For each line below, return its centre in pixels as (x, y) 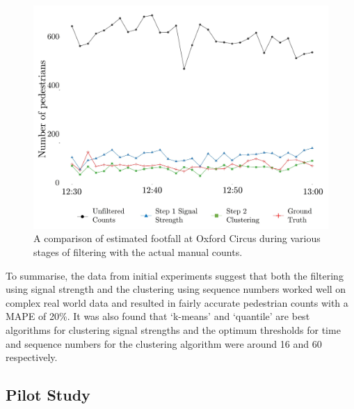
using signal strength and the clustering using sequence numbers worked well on (176, 289)
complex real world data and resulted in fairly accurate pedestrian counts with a (177, 302)
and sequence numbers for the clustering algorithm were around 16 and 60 (164, 343)
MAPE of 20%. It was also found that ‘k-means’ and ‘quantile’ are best (158, 316)
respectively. (32, 357)
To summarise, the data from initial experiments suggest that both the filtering (175, 275)
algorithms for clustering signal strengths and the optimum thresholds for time (173, 330)
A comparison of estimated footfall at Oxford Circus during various (177, 238)
